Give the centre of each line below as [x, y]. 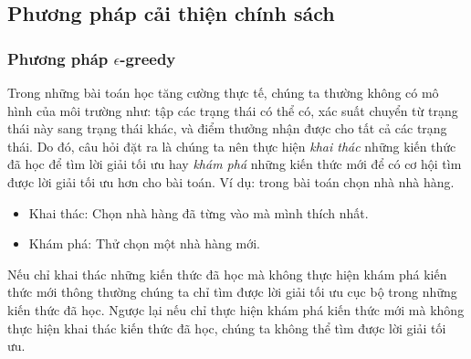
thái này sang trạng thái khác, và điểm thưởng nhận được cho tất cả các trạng [227, 128]
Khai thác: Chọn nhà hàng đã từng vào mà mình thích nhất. [199, 212]
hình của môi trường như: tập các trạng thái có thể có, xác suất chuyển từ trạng [233, 110]
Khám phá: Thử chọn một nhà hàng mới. [144, 243]
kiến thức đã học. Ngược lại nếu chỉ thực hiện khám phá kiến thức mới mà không [236, 309]
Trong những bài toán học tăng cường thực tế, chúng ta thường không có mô [223, 92]
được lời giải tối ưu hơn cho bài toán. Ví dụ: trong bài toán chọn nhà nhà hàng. [231, 181]
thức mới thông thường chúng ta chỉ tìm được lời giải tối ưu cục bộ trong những [232, 292]
